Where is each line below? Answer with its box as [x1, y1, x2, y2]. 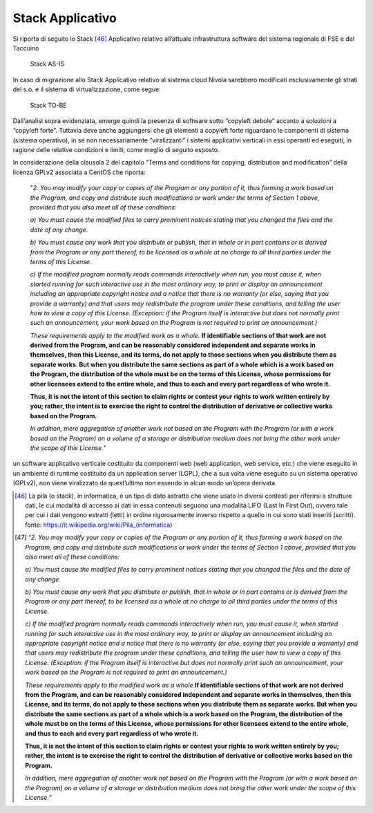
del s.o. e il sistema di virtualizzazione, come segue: [12, 85, 162, 93]
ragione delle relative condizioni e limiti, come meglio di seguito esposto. [12, 146, 220, 154]
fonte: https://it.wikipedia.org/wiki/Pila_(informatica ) [25, 521, 173, 529]
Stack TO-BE [30, 101, 67, 109]
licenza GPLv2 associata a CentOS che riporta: [12, 168, 146, 176]
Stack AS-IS [30, 59, 65, 68]
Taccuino [12, 44, 39, 52]
